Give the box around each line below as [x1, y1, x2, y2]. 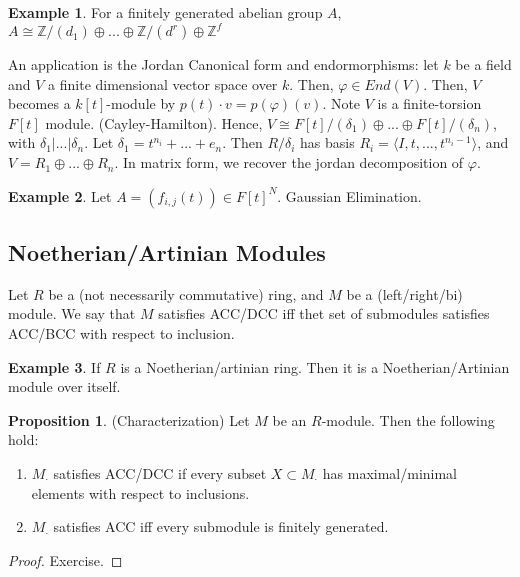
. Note [322, 93, 361, 114]
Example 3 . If [8, 356, 101, 377]
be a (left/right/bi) [346, 283, 463, 304]
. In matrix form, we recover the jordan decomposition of [114, 152, 464, 173]
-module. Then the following [321, 409, 495, 430]
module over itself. [8, 376, 121, 397]
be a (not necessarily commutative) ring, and [48, 283, 324, 304]
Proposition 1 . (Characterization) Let [8, 409, 250, 430]
